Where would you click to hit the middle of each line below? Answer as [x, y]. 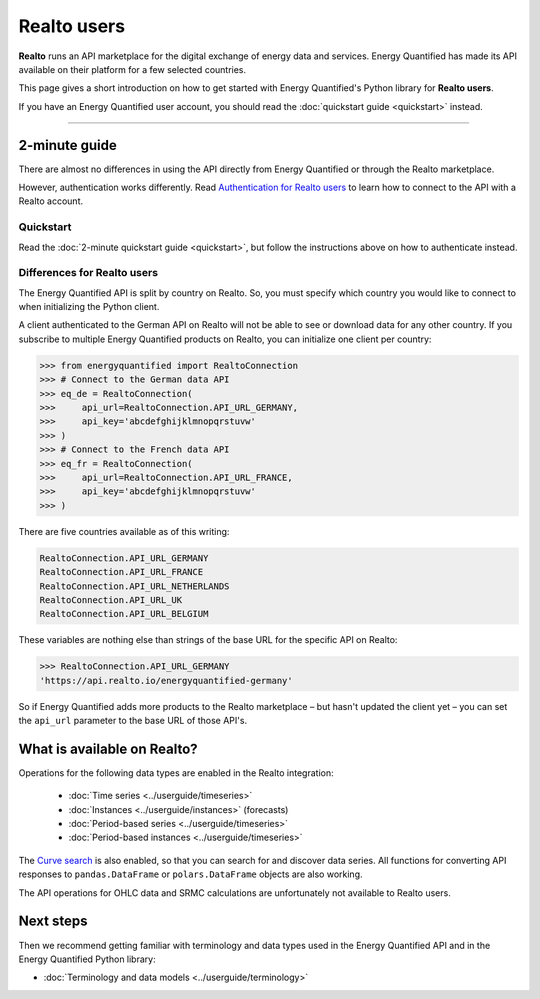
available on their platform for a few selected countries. [132, 69]
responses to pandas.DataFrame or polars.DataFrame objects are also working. [191, 874]
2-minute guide [67, 145]
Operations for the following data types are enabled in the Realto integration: [176, 772]
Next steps [53, 921]
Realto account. [51, 201]
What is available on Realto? [108, 748]
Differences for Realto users [88, 273]
